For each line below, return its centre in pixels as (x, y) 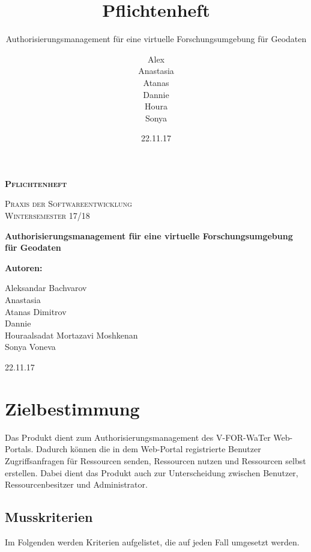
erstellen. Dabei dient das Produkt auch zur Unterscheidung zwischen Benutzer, (152, 472)
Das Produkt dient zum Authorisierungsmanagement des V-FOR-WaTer (138, 437)
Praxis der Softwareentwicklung (68, 204)
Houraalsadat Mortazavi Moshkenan (71, 335)
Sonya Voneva (30, 347)
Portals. (19, 449)
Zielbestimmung (72, 408)
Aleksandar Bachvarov (46, 288)
